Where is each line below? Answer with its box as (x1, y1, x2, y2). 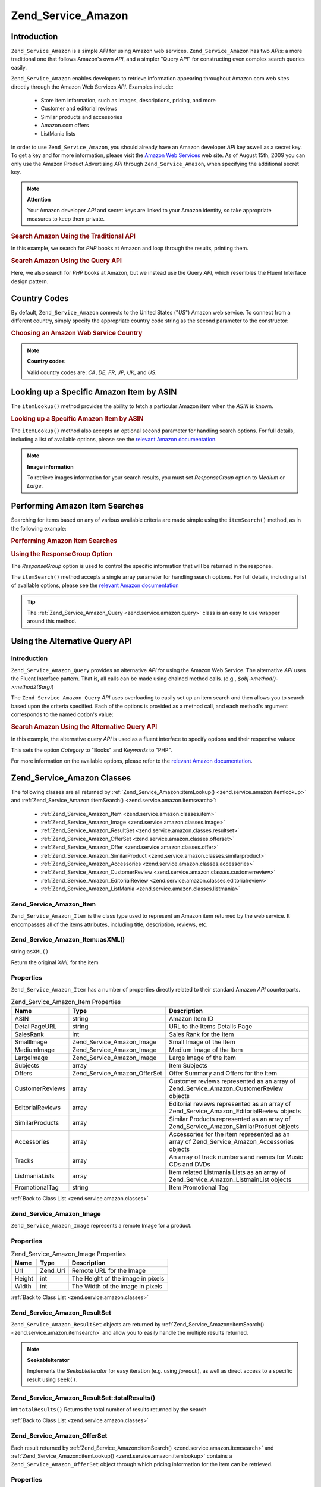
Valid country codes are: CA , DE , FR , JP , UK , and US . (27, 369, 157, 376)
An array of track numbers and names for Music (169, 1153, 303, 1161)
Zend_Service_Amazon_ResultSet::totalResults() (11, 1394, 156, 1402)
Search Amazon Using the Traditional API (11, 232, 136, 240)
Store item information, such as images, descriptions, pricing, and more (40, 97, 216, 104)
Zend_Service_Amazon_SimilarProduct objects (169, 1122, 300, 1131)
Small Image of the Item (169, 1038, 235, 1046)
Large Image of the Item (169, 1053, 236, 1062)
